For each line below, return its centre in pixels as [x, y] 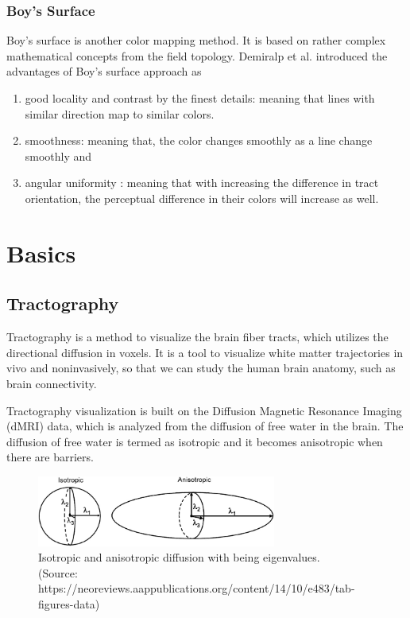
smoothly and [58, 155]
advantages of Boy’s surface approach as [104, 71]
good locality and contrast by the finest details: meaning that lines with [200, 98]
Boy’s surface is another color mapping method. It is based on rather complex [196, 40]
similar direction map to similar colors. [120, 113]
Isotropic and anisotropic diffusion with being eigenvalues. [179, 557]
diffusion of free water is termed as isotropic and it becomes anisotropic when [195, 441]
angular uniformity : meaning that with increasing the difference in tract [202, 183]
